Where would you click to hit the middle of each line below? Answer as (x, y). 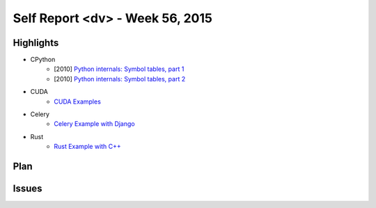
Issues (28, 189)
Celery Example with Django (94, 124)
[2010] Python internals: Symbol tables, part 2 (120, 79)
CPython (43, 60)
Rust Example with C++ (87, 147)
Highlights (36, 43)
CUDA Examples (77, 102)
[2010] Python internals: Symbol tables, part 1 (119, 69)
